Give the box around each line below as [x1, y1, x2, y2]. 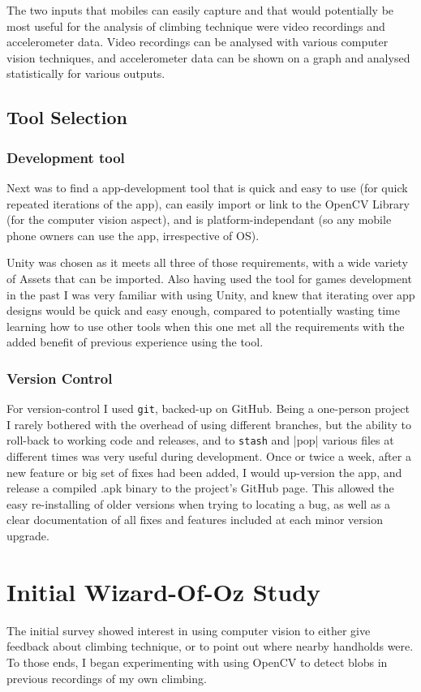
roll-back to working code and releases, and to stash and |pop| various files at [6, 432, 394, 449]
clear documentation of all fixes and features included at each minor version [6, 511, 383, 528]
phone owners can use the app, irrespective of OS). [6, 226, 260, 243]
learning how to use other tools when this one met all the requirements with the [6, 317, 405, 334]
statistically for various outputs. [6, 65, 165, 82]
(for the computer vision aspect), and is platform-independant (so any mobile [6, 211, 392, 228]
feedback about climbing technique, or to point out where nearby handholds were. [6, 638, 414, 655]
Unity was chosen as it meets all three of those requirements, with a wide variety [6, 254, 408, 271]
